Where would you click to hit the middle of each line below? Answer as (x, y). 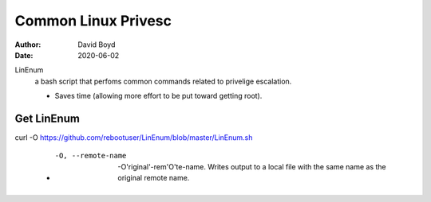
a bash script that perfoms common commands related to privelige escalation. (163, 81)
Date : (24, 55)
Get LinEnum (47, 118)
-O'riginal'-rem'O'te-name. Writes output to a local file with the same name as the (252, 166)
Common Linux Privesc (93, 21)
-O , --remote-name (91, 156)
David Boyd (97, 45)
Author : (28, 45)
